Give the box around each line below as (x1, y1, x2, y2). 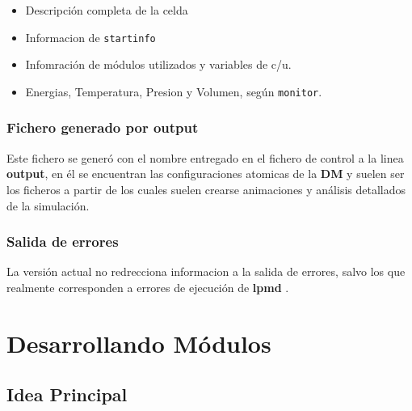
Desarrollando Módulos (6, 326, 271, 359)
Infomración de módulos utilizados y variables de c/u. (25, 56, 292, 73)
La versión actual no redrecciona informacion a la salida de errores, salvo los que (6, 263, 406, 280)
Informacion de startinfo (25, 28, 156, 45)
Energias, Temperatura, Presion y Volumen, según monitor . (25, 83, 322, 100)
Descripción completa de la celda (25, 2, 188, 18)
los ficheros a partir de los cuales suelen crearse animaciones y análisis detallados (6, 180, 406, 197)
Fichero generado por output (6, 117, 199, 138)
